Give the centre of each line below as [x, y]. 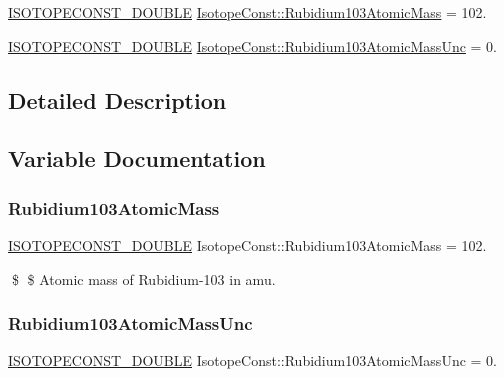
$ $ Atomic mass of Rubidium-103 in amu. [143, 278]
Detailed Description [117, 99]
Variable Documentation [137, 158]
